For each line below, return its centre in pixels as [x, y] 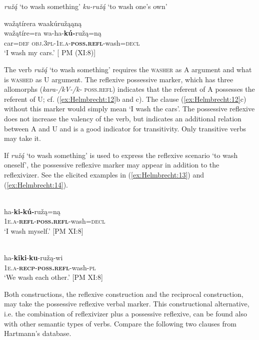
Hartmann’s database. [38, 333]
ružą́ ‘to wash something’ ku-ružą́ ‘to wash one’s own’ [86, 6]
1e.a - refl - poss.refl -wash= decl [55, 221]
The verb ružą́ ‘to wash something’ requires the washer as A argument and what [128, 69]
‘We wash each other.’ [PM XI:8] [53, 277]
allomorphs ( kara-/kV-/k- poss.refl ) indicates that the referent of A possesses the [129, 89]
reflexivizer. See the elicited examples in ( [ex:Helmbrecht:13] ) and [104, 174]
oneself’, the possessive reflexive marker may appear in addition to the [112, 165]
